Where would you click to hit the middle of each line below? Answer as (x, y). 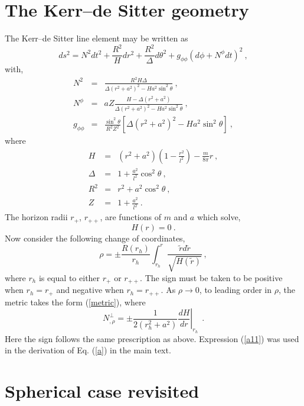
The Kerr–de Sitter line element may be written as (97, 38)
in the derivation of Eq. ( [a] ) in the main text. (88, 350)
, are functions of (130, 217)
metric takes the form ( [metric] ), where (75, 302)
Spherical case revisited (102, 390)
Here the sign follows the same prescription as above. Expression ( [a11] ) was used (152, 338)
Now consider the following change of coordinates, (95, 238)
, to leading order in (236, 290)
